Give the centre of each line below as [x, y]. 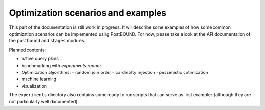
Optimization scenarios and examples [88, 13]
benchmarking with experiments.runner [61, 65]
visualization [34, 86]
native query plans [40, 59]
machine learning [39, 79]
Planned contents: [27, 50]
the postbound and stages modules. [47, 41]
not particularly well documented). [44, 102]
